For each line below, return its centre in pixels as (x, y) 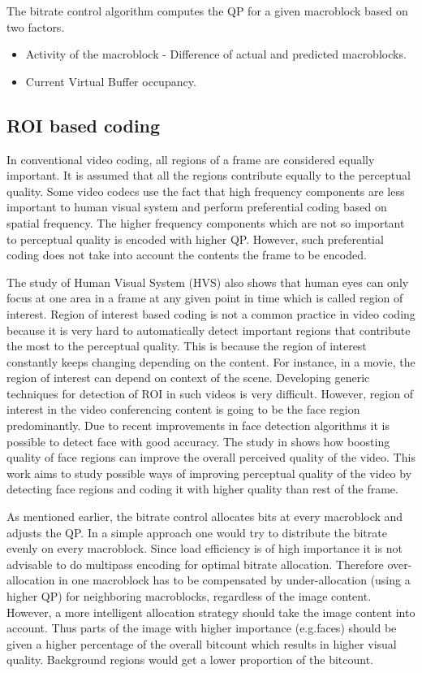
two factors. (36, 26)
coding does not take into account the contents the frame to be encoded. (187, 255)
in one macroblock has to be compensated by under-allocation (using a (235, 580)
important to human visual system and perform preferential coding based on (197, 207)
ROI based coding (84, 125)
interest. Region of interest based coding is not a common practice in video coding (211, 313)
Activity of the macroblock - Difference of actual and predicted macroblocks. (216, 54)
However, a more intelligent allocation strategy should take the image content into (211, 612)
